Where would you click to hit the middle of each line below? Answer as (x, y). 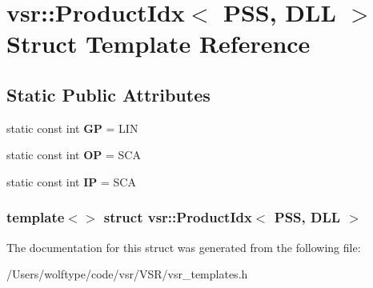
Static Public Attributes (108, 94)
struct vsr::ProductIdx (178, 217)
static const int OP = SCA (74, 155)
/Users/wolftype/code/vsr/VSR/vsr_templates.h (127, 274)
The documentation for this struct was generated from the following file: (184, 247)
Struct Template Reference (158, 44)
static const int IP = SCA (71, 181)
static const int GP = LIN (72, 128)
